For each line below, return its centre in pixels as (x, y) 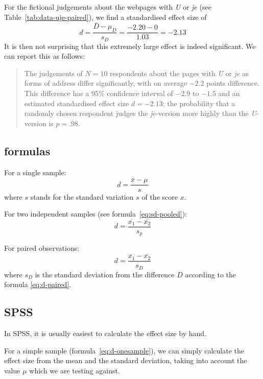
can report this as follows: (44, 56)
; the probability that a (199, 103)
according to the (211, 274)
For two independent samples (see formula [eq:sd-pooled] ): (95, 214)
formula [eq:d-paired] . (38, 284)
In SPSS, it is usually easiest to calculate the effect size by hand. (105, 333)
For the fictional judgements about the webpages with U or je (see (108, 7)
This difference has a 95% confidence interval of (99, 93)
